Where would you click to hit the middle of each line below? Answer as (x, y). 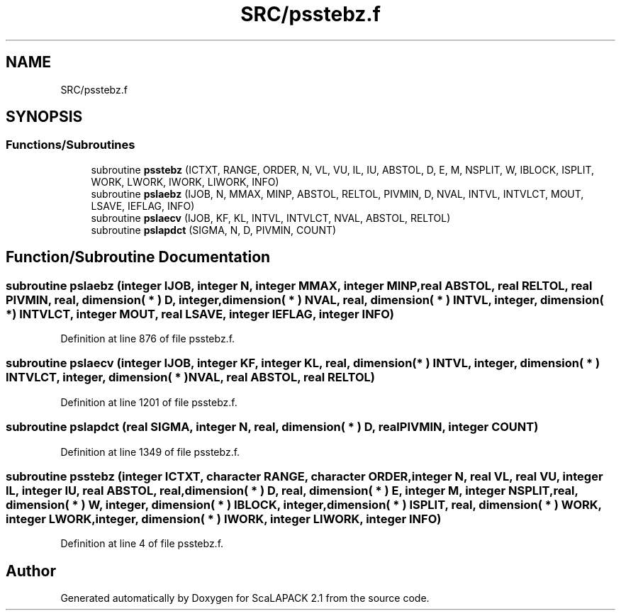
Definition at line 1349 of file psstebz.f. (150, 452)
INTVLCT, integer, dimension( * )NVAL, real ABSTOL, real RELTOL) (190, 377)
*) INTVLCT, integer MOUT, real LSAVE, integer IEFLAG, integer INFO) (200, 314)
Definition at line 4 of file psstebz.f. (142, 544)
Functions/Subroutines (71, 145)
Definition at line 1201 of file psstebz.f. (149, 402)
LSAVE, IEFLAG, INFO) (143, 206)
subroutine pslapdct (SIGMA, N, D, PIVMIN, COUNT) (214, 230)
